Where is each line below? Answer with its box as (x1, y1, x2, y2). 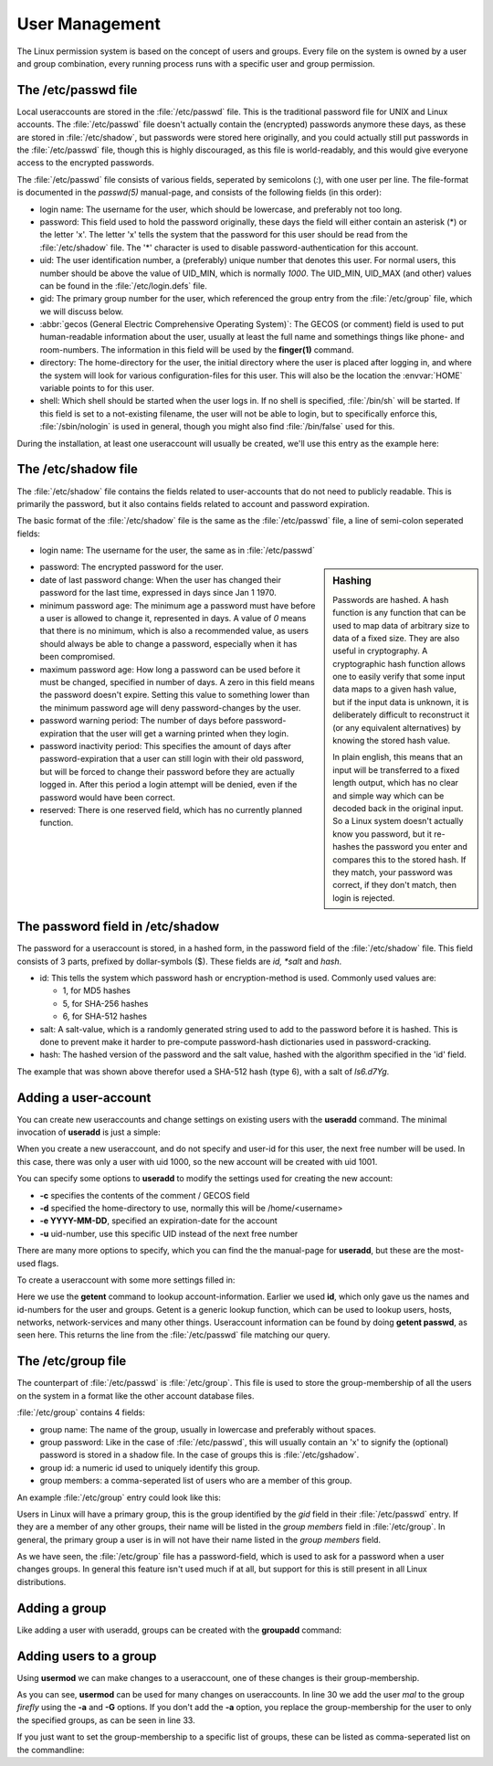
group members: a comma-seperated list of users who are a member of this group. (39, 1475, 352, 1486)
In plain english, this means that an (332, 752, 463, 763)
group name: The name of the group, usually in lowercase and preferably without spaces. (39, 1423, 376, 1434)
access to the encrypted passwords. (16, 157, 154, 168)
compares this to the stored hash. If (332, 854, 467, 865)
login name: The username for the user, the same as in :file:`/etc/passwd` (39, 545, 315, 556)
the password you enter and (362, 841, 467, 852)
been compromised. (39, 651, 116, 662)
